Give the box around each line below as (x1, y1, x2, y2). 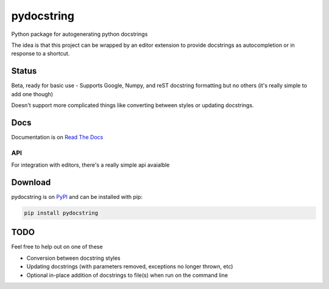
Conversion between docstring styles (26, 254, 121, 262)
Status (11, 66, 37, 76)
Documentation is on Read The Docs (11, 133, 104, 141)
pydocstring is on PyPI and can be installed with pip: (11, 193, 143, 200)
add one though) (11, 90, 54, 97)
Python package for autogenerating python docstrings (11, 30, 148, 38)
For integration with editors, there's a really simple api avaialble (11, 161, 170, 169)
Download (11, 177, 51, 187)
